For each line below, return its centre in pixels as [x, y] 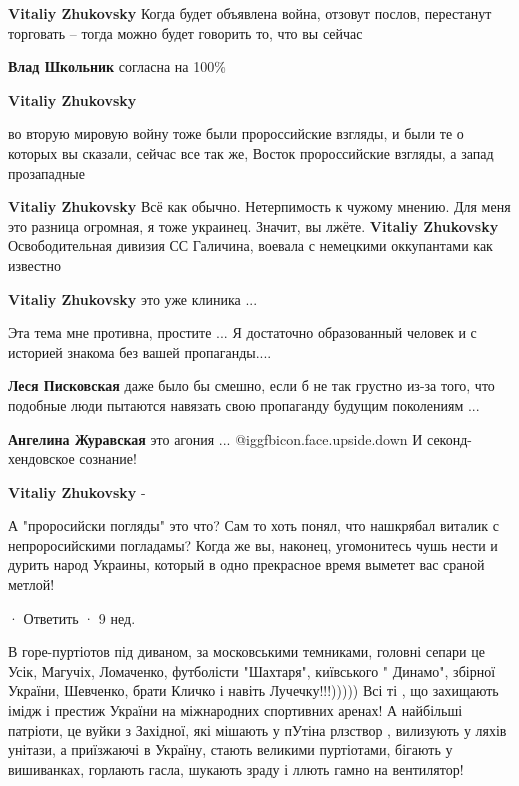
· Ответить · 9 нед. [72, 617]
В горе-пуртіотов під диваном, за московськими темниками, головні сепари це [246, 651]
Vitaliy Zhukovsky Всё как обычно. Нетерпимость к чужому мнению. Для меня [259, 206]
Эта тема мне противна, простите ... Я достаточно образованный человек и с [242, 332]
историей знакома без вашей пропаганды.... [140, 351]
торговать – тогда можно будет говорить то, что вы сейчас [185, 32]
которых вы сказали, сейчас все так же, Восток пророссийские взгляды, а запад [251, 152]
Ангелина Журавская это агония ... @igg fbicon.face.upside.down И [215, 438]
